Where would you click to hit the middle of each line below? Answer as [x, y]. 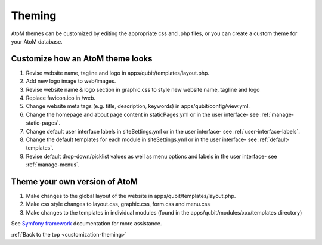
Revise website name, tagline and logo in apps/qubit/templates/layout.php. [118, 73]
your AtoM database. [37, 41]
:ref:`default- [274, 139]
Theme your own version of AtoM [75, 182]
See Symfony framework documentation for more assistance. [86, 224]
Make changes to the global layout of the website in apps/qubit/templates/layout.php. [131, 196]
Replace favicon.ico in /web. [61, 98]
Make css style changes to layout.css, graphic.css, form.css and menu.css [118, 204]
